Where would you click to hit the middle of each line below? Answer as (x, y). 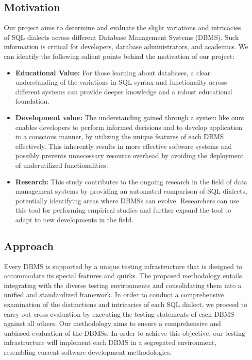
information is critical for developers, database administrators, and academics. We (126, 46)
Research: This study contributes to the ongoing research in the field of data (131, 181)
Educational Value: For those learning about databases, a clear (113, 72)
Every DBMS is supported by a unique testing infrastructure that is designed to (123, 266)
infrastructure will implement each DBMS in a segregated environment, (110, 342)
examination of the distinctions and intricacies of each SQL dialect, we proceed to (126, 304)
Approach (29, 245)
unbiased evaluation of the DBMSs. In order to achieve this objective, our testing (125, 333)
